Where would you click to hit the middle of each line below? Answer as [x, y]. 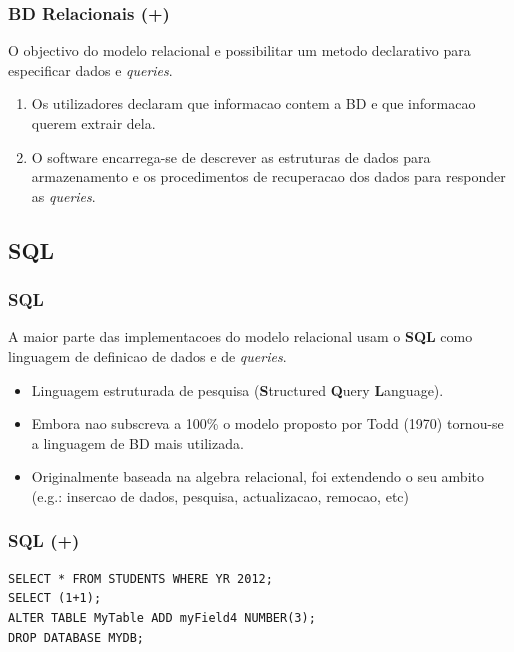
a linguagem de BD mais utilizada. [137, 442]
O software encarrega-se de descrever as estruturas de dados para [231, 156]
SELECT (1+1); [55, 598]
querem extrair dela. [93, 123]
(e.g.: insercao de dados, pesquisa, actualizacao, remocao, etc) [220, 495]
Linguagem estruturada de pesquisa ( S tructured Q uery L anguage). [237, 389]
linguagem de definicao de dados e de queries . [147, 355]
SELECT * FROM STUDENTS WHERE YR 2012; [140, 578]
